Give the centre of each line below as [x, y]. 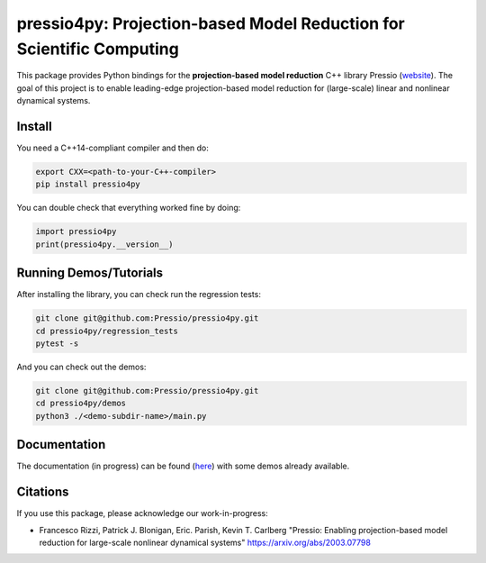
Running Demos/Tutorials [90, 273]
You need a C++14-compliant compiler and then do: [112, 148]
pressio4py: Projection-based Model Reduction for [211, 23]
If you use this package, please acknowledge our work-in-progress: [143, 513]
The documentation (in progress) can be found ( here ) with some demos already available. [183, 466]
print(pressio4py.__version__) [105, 244]
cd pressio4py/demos [81, 404]
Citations [43, 492]
